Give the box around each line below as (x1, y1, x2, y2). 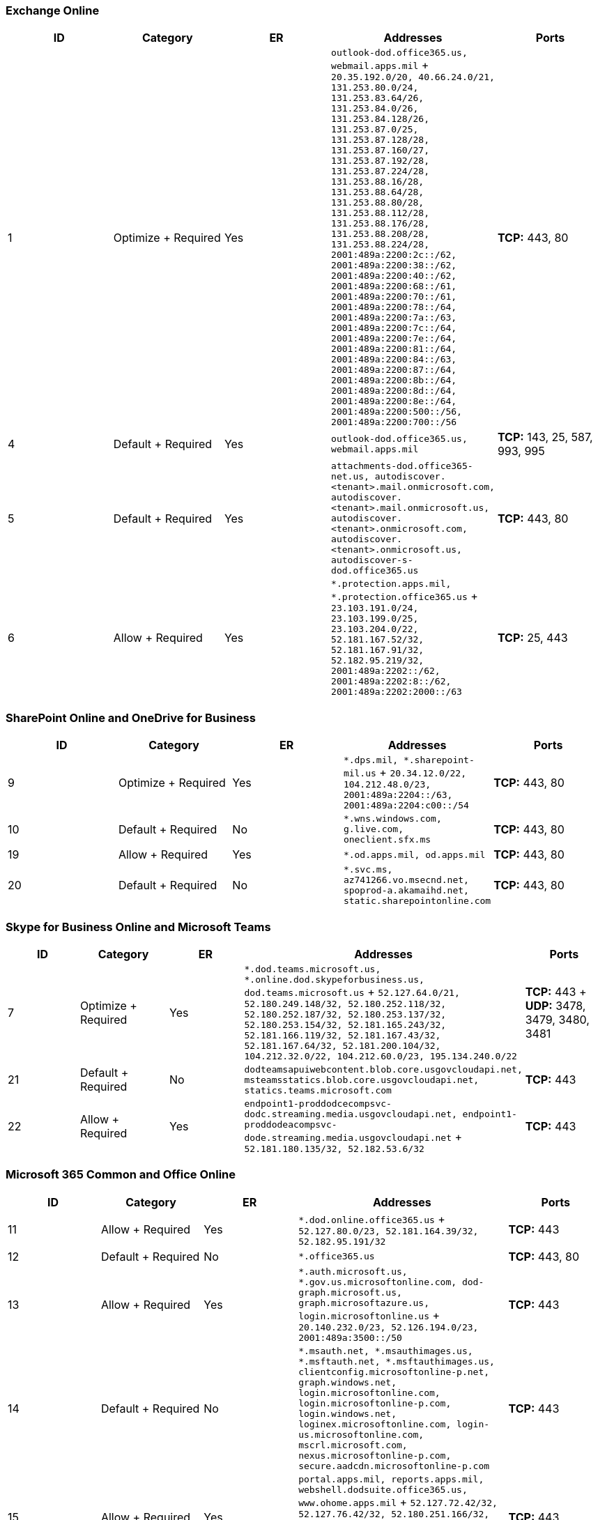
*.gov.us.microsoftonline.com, (298, 1276, 457, 1287)
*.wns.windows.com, (343, 813, 442, 824)
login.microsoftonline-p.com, (298, 1397, 452, 1408)
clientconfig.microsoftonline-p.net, (298, 1366, 490, 1377)
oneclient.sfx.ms (343, 834, 431, 845)
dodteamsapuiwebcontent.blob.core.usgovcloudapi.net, (244, 1064, 523, 1075)
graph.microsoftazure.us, (298, 1297, 429, 1308)
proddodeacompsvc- (244, 1119, 337, 1130)
